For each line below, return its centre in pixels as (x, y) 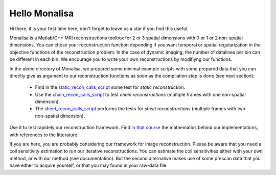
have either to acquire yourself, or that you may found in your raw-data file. (89, 165)
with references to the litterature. (44, 135)
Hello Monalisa (42, 13)
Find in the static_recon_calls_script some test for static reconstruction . (110, 87)
